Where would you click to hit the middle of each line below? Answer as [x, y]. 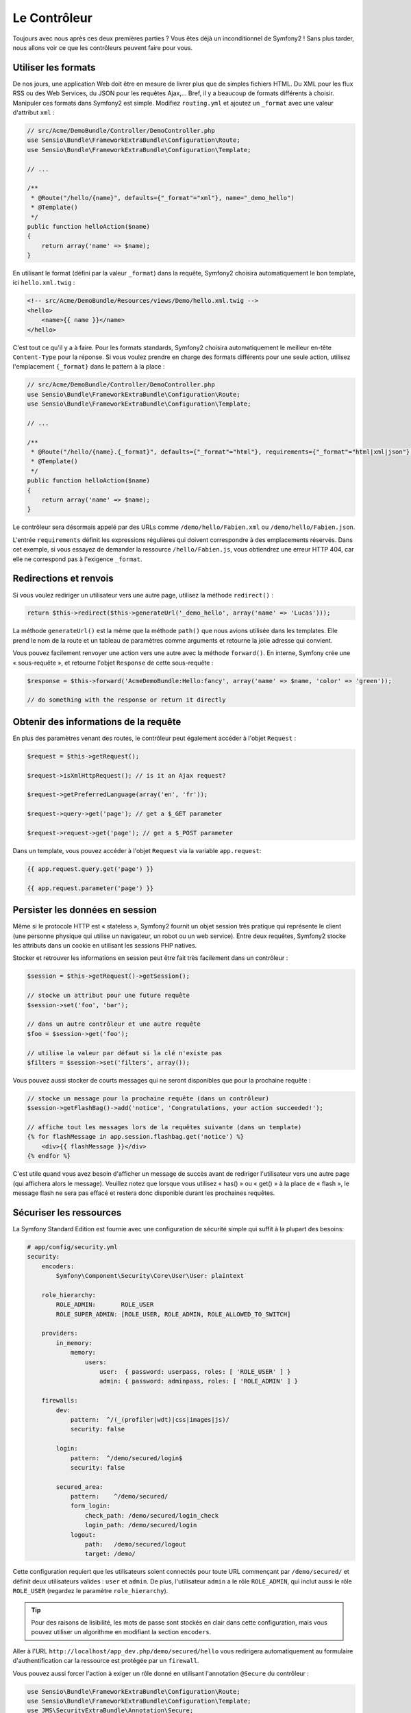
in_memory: [74, 1343]
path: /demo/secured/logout [135, 1544]
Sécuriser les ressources [67, 1212]
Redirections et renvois [63, 579]
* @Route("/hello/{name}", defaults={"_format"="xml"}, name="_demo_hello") [163, 198]
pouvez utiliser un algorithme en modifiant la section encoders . [121, 1632]
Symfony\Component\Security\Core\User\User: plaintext [150, 1276]
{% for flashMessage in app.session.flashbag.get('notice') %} [136, 1137]
